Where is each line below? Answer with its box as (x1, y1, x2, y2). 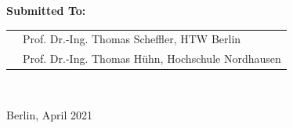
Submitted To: (6, 2, 86, 18)
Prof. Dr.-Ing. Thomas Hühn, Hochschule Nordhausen (23, 50, 281, 67)
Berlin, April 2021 (6, 106, 92, 123)
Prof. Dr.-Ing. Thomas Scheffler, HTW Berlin (23, 31, 241, 47)
